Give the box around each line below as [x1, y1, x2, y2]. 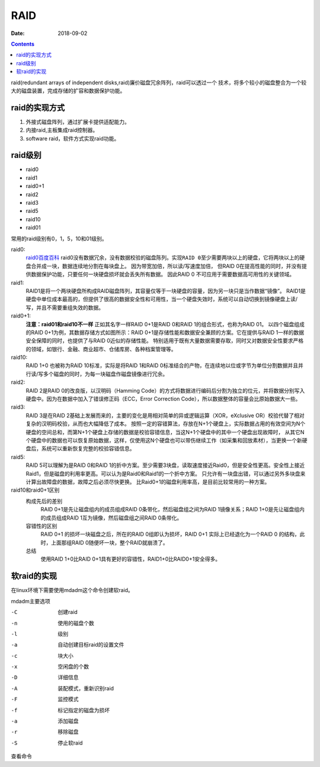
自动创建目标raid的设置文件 [57, 641, 124, 648]
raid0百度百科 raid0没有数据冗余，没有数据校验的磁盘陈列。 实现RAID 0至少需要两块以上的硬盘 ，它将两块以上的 [25, 254, 300, 261]
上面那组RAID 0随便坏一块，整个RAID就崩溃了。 [50, 539, 168, 546]
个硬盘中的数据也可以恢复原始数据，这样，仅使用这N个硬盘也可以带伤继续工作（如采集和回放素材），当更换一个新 [25, 437, 302, 444]
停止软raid [57, 739, 83, 746]
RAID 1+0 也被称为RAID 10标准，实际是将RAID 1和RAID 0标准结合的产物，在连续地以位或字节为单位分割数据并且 [25, 362, 299, 369]
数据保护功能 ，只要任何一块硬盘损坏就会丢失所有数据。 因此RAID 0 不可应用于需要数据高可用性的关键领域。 [30, 270, 295, 278]
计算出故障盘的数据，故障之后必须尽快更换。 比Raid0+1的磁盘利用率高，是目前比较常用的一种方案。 [25, 478, 270, 485]
